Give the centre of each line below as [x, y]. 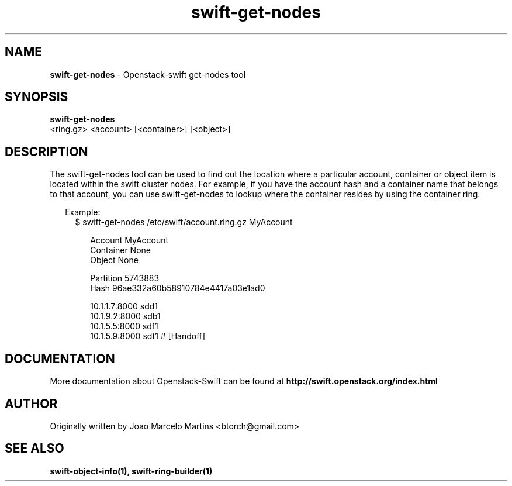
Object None [114, 260]
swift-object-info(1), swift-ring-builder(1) [131, 471]
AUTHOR [31, 404]
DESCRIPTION [46, 151]
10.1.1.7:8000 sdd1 [124, 306]
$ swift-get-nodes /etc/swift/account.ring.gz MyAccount [184, 222]
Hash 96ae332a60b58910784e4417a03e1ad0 [178, 288]
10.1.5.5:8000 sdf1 [124, 326]
